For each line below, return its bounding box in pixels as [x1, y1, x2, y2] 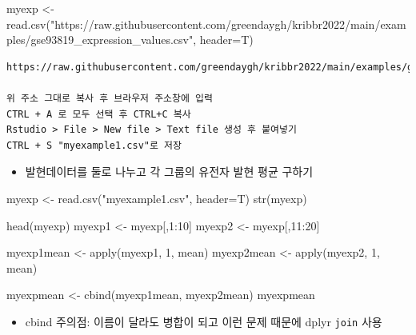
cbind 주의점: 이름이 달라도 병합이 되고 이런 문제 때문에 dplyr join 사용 [25, 313, 382, 329]
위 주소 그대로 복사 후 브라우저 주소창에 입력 [6, 92, 213, 104]
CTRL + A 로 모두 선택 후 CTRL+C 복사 [6, 108, 191, 120]
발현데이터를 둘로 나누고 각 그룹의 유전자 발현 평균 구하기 [25, 163, 314, 180]
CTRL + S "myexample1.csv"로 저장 [6, 139, 182, 151]
